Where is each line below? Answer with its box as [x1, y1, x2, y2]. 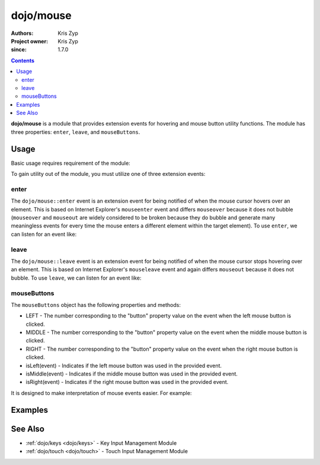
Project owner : [11, 37, 49, 44]
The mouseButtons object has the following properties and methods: [11, 301, 181, 308]
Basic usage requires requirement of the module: [11, 159, 130, 166]
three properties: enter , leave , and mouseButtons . [11, 128, 140, 136]
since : [11, 46, 27, 53]
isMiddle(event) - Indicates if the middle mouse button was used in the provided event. [25, 370, 238, 377]
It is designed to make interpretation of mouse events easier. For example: [11, 389, 192, 396]
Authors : [11, 30, 34, 37]
